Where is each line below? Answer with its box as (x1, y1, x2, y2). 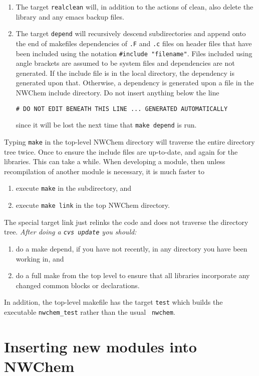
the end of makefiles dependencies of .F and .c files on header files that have (16, 38, 252, 48)
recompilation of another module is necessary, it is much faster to (4, 166, 204, 176)
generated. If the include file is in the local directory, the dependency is (16, 67, 235, 78)
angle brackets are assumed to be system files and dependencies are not (16, 58, 235, 68)
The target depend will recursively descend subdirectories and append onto (16, 28, 246, 39)
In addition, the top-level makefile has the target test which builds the (4, 297, 223, 307)
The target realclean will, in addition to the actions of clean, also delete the (16, 2, 253, 12)
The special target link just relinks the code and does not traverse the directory (4, 216, 248, 227)
